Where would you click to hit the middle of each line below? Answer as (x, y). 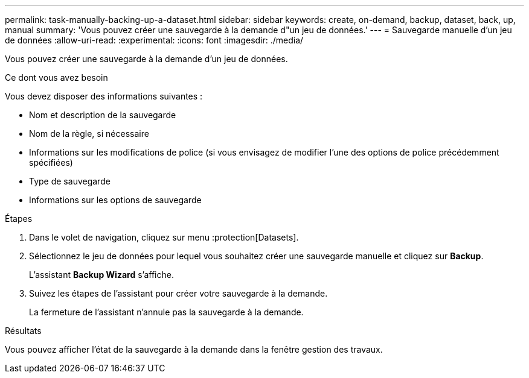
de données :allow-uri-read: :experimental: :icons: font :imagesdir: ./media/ (154, 40)
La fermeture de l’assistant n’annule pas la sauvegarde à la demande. (166, 312)
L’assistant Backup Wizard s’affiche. (101, 275)
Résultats (23, 331)
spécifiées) (51, 162)
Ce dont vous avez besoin (56, 77)
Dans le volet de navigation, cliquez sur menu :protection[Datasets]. (164, 237)
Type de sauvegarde (70, 181)
